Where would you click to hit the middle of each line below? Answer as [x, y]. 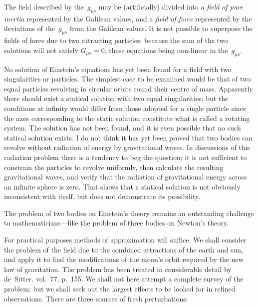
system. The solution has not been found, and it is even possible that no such [123, 128]
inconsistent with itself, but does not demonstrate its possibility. [102, 196]
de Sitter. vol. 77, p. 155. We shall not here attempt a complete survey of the [124, 279]
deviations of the [29, 28]
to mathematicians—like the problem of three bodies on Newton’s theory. [116, 223]
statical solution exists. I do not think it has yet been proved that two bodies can [128, 137]
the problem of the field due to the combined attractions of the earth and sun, [124, 249]
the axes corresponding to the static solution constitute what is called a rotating [127, 118]
